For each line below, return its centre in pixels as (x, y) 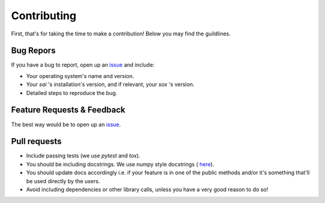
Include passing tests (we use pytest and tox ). (83, 156)
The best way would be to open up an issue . (66, 124)
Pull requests (36, 141)
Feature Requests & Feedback (68, 110)
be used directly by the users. (63, 181)
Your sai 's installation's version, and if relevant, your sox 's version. (110, 85)
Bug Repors (33, 51)
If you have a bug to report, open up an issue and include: (83, 65)
